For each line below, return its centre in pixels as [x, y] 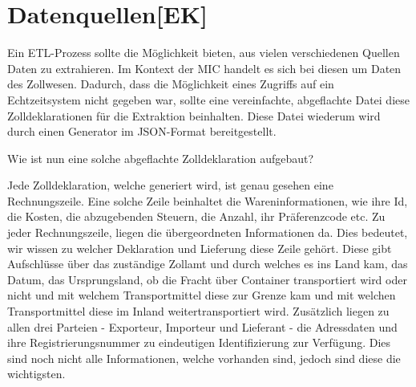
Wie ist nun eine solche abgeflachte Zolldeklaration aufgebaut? [161, 158]
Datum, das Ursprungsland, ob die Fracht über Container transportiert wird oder [207, 279]
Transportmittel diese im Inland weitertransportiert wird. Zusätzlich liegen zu [198, 311]
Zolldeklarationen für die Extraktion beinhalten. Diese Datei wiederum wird [194, 115]
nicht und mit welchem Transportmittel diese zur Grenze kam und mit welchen [202, 295]
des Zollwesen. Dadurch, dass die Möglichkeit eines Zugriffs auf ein [171, 84]
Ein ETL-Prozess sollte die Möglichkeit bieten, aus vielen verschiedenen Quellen [204, 53]
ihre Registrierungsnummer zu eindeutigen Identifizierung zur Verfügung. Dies [199, 342]
